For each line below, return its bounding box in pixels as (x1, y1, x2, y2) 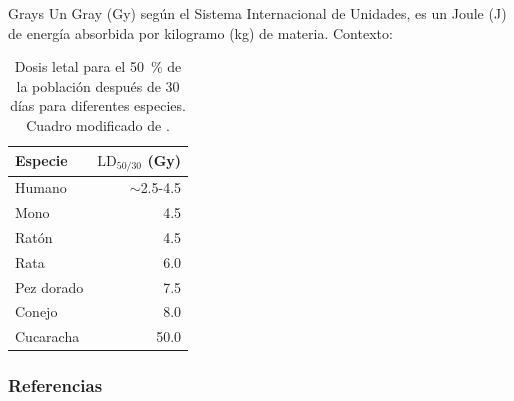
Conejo (15, 301, 58, 322)
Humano (15, 177, 67, 198)
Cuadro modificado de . (26, 114, 170, 135)
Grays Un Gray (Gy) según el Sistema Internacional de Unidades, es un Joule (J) (8, 3, 507, 23)
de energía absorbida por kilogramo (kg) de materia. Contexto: (8, 22, 393, 43)
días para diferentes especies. (10, 95, 186, 116)
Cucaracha (15, 326, 80, 347)
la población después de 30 (16, 75, 180, 96)
